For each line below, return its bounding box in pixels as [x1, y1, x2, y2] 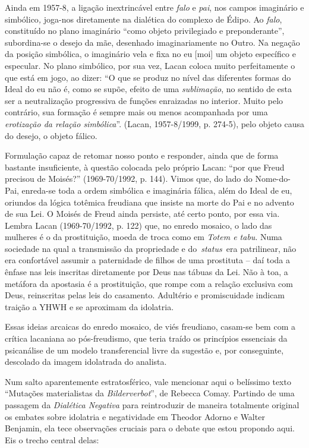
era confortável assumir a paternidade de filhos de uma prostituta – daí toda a [5, 254, 291, 266]
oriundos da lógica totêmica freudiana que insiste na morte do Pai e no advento [5, 195, 294, 208]
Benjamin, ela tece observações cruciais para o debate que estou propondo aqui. [5, 422, 295, 434]
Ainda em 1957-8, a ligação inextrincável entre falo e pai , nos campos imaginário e [5, 1, 304, 13]
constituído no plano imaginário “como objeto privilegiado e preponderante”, [5, 24, 285, 37]
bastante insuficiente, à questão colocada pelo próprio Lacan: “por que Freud [5, 160, 285, 173]
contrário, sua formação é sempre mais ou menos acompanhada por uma [5, 106, 268, 118]
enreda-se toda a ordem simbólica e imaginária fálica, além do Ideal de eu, [21, 184, 292, 196]
